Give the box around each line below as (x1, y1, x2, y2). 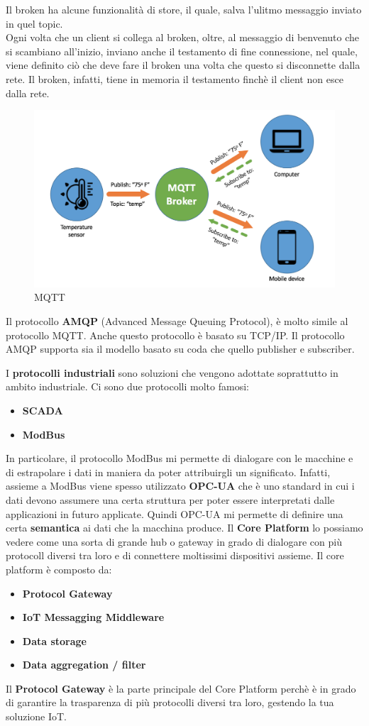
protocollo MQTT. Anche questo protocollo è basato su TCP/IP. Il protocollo (6, 327, 345, 342)
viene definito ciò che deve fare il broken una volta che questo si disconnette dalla (6, 57, 360, 72)
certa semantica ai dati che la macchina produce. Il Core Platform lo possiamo (6, 520, 363, 535)
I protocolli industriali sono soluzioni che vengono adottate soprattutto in (6, 365, 338, 380)
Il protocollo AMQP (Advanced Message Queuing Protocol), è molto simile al (6, 314, 348, 329)
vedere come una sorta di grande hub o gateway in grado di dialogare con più (6, 534, 342, 549)
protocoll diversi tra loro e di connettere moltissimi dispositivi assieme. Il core (6, 548, 344, 563)
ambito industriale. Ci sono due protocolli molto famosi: (6, 379, 249, 394)
